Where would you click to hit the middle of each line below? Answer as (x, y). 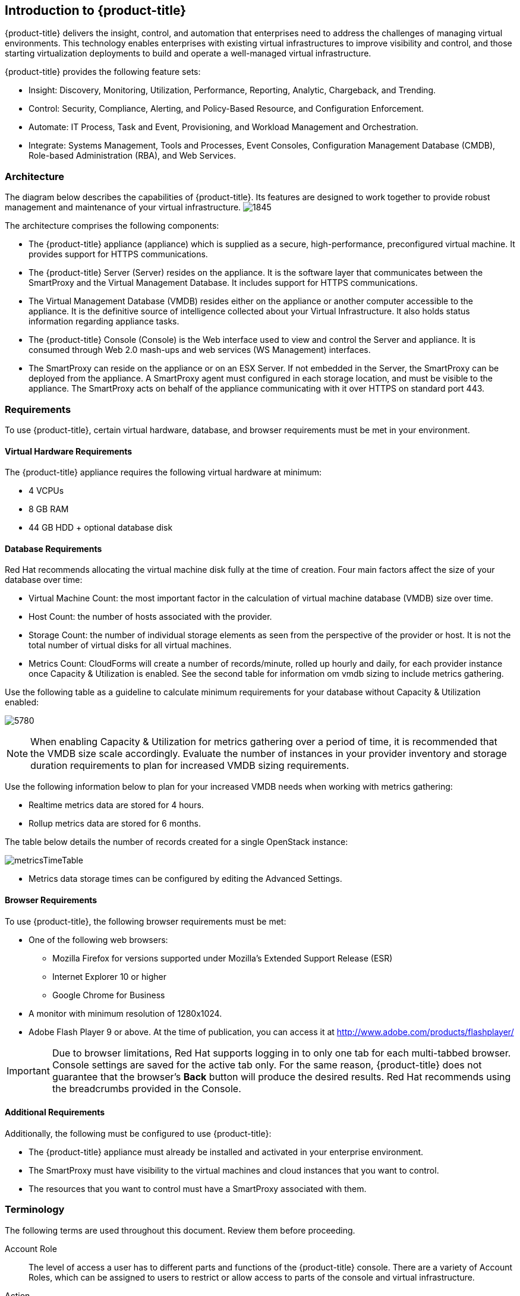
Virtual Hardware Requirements (69, 451)
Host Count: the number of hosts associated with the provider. (150, 617)
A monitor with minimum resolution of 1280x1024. (125, 1013)
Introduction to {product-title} (96, 10)
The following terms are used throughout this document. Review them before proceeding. (180, 1230)
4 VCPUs (46, 491)
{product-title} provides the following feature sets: (103, 72)
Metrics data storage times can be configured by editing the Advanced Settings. (185, 879)
